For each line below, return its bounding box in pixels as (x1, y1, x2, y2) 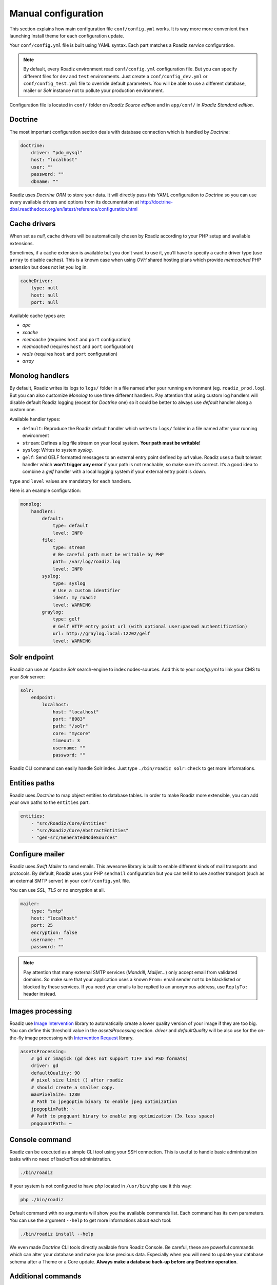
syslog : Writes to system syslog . (22, 447, 93, 453)
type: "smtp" (31, 908, 64, 914)
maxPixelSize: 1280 (31, 1092, 81, 1097)
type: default (52, 523, 88, 529)
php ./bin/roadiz (20, 1197, 64, 1203)
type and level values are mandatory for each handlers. (9, 478, 132, 484)
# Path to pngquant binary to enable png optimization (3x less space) (31, 1113, 215, 1119)
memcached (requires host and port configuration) (22, 343, 134, 350)
